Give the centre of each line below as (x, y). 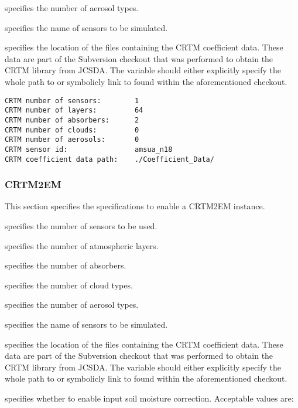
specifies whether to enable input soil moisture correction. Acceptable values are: (149, 398)
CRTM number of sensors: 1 (72, 101)
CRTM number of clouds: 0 (72, 130)
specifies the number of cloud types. (69, 285)
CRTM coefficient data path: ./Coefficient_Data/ (109, 159)
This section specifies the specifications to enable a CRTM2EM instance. (135, 206)
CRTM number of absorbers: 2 (72, 120)
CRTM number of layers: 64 (74, 110)
